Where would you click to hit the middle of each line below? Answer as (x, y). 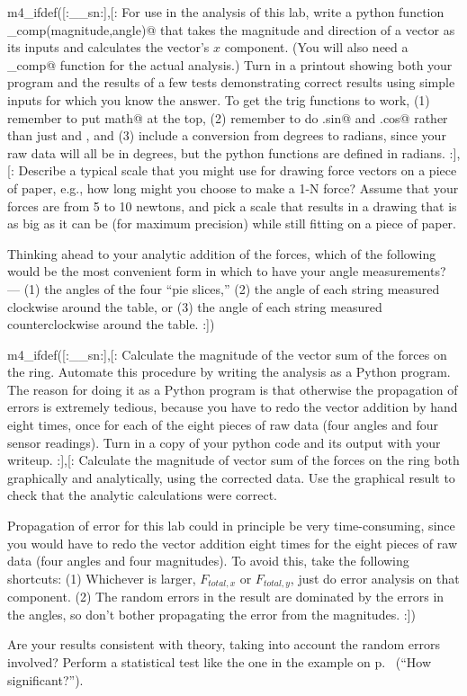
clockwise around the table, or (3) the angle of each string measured (195, 306)
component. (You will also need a (316, 47)
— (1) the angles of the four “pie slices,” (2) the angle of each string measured (224, 288)
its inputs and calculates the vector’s (108, 47)
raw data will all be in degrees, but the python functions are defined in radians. (226, 152)
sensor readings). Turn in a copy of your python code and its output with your (224, 442)
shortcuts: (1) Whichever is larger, (102, 578)
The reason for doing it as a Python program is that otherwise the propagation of (233, 389)
